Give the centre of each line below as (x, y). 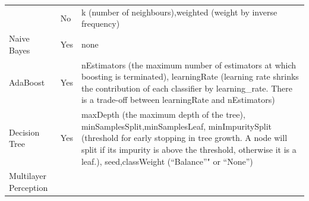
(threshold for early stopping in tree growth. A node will (184, 138)
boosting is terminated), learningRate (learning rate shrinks (190, 76)
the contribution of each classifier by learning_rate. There (187, 88)
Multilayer (28, 176)
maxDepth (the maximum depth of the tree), (163, 114)
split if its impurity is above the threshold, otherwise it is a (189, 150)
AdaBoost (27, 82)
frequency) (100, 23)
